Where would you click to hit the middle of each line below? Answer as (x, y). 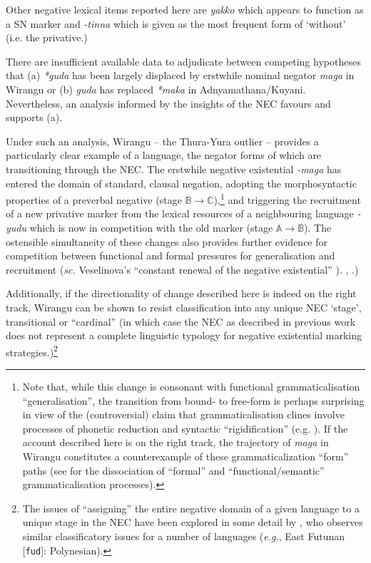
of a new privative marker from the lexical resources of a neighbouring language (180, 213)
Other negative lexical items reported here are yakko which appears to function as (185, 9)
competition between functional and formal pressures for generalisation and (171, 255)
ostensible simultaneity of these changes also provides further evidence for (167, 241)
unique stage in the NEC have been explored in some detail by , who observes (193, 522)
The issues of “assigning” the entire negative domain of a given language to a (191, 508)
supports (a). (34, 117)
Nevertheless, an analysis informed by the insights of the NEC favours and (168, 103)
